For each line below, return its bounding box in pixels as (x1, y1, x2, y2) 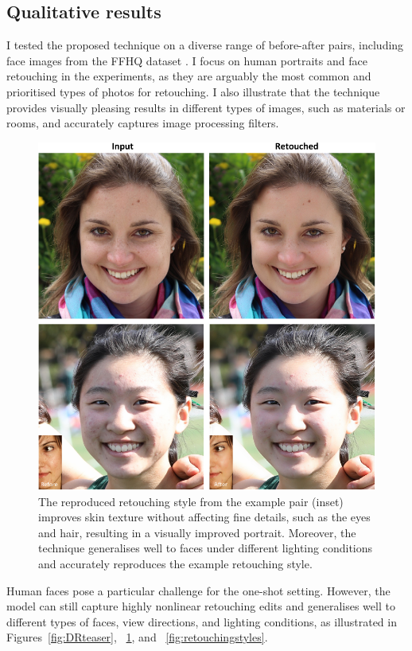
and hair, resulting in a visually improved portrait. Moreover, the (38, 524, 356, 540)
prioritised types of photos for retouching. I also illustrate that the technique (6, 83, 380, 99)
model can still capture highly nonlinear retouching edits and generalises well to (6, 598, 395, 614)
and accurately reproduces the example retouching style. (38, 555, 313, 572)
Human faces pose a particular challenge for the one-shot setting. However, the (6, 582, 391, 598)
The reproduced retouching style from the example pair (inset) (38, 493, 344, 509)
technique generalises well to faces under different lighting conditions (38, 540, 373, 556)
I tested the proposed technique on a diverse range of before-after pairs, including (6, 37, 404, 53)
